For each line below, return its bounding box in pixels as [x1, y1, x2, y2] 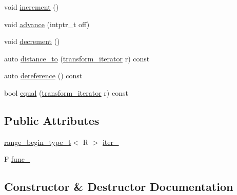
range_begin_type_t [4, 136, 71, 147]
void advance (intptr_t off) [4, 18, 90, 29]
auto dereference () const [4, 70, 83, 81]
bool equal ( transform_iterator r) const [4, 87, 128, 98]
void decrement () [4, 36, 60, 47]
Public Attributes [4, 112, 100, 128]
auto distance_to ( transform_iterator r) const [4, 53, 150, 63]
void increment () [4, 2, 59, 12]
